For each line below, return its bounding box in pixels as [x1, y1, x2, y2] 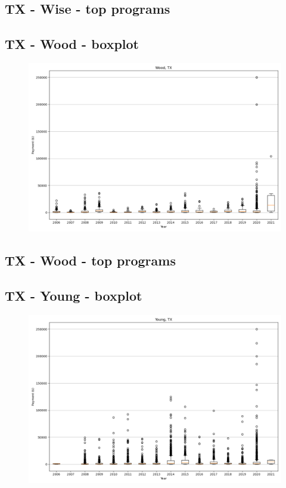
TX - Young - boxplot [5, 286, 142, 305]
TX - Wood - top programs [5, 251, 176, 270]
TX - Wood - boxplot [5, 35, 139, 53]
